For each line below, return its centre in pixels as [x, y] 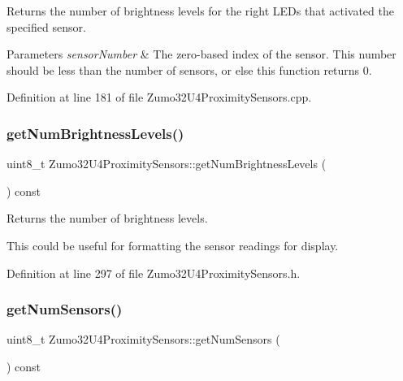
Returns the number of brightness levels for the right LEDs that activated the [200, 11]
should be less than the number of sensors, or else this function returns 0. [189, 69]
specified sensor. [46, 26]
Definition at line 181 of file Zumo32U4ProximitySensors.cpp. [159, 97]
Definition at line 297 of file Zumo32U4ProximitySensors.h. [154, 273]
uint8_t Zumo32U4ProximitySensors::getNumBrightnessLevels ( [167, 164]
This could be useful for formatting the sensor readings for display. [173, 245]
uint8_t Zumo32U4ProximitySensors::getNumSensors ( [143, 339]
